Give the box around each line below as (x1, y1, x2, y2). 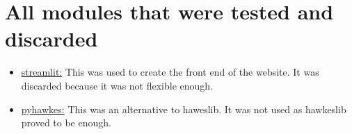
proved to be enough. (21, 115, 111, 130)
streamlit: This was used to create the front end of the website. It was (21, 65, 319, 79)
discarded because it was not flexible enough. (21, 78, 214, 92)
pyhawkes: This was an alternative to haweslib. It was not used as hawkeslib (21, 101, 346, 116)
